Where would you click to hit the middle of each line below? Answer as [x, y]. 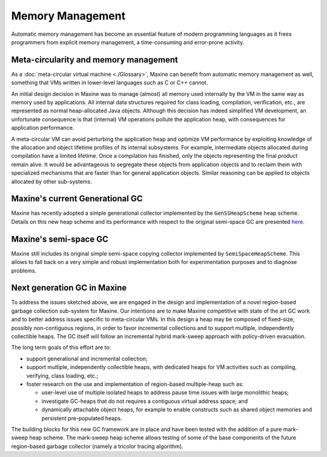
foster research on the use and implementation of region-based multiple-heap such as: [135, 384]
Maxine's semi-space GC [60, 239]
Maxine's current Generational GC [77, 199]
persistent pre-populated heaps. [82, 418]
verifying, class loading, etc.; [62, 376]
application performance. [43, 128]
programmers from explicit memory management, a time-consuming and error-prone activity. [128, 42]
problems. [24, 271]
